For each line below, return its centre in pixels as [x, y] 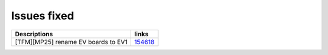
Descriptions [34, 34]
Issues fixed [43, 16]
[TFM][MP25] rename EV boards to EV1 [71, 42]
